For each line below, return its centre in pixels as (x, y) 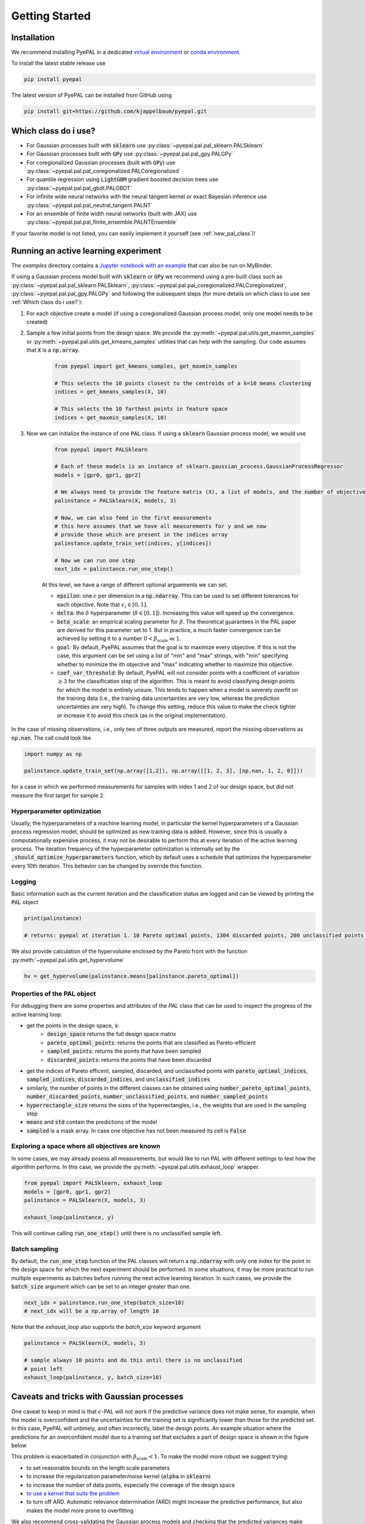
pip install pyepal (53, 80)
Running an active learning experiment (86, 251)
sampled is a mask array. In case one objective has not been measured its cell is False (136, 1130)
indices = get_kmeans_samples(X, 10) (111, 392)
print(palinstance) (53, 918)
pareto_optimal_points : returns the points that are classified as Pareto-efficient (151, 1042)
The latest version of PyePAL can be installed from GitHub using (92, 95)
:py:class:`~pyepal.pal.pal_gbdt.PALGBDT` (79, 188)
